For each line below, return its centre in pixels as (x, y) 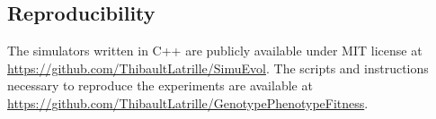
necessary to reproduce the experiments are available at (160, 85)
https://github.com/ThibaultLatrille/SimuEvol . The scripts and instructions (218, 68)
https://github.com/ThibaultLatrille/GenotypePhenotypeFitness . (188, 102)
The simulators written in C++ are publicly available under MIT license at (215, 51)
